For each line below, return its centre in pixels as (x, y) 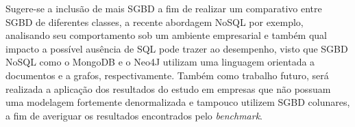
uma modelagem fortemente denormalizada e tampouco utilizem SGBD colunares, (178, 102)
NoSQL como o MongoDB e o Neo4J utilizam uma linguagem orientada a (160, 62)
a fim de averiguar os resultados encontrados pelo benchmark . (134, 115)
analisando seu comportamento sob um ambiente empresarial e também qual (166, 35)
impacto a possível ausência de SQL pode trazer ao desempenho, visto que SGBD (177, 48)
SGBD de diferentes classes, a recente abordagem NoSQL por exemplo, (155, 22)
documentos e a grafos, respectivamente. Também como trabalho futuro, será (167, 75)
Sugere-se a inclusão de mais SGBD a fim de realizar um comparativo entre (164, 8)
